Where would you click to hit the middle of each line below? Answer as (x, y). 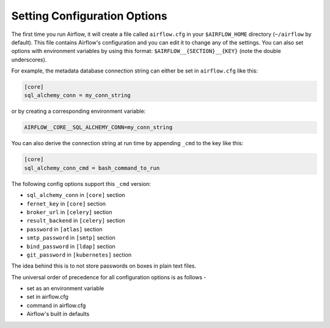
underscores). (29, 59)
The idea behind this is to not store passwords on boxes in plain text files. (104, 266)
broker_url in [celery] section (69, 212)
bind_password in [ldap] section (71, 246)
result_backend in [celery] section (76, 221)
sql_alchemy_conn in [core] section (76, 195)
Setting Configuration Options (89, 16)
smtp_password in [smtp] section (71, 238)
